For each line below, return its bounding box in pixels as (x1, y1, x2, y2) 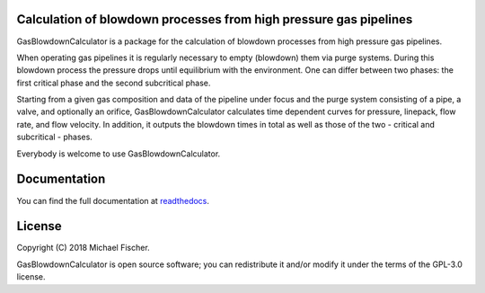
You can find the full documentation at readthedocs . (16, 195, 210, 206)
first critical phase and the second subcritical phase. (16, 77, 211, 88)
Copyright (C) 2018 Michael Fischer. (16, 243, 150, 253)
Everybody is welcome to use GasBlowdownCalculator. (16, 148, 221, 159)
